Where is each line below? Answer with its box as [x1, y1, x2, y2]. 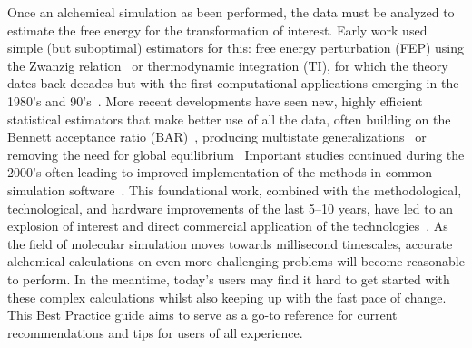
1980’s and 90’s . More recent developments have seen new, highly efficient [7, 91, 423, 110]
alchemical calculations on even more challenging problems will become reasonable [7, 252, 465, 271]
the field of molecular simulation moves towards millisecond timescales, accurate [7, 234, 453, 253]
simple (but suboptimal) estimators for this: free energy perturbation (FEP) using [7, 38, 465, 57]
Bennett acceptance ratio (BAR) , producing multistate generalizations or [7, 127, 427, 146]
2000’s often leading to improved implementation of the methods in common [7, 163, 433, 182]
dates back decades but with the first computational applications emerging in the [7, 74, 459, 93]
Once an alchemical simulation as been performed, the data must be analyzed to [7, 3, 455, 21]
